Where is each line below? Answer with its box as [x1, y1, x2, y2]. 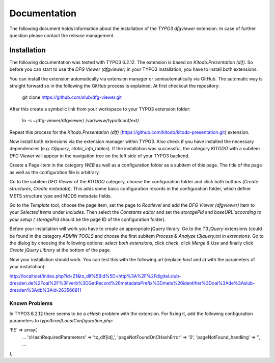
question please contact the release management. [9, 32, 115, 38]
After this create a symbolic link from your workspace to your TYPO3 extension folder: [9, 106, 191, 112]
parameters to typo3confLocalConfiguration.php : [9, 317, 113, 323]
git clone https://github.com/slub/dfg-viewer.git [22, 94, 122, 100]
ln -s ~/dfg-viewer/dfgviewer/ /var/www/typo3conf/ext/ [22, 118, 140, 124]
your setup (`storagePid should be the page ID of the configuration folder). [9, 216, 166, 222]
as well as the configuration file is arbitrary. [9, 169, 100, 175]
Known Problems [9, 300, 53, 307]
